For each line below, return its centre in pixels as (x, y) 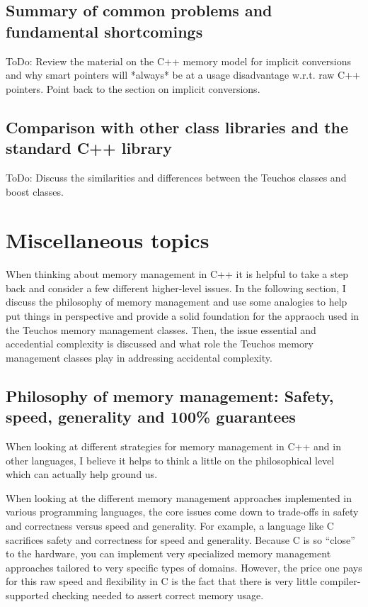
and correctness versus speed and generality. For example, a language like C (170, 525)
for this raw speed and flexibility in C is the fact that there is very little (161, 581)
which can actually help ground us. (82, 474)
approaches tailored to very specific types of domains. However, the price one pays (184, 567)
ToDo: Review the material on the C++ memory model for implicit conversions (178, 61)
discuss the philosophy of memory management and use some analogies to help (177, 302)
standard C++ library (89, 148)
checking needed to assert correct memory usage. (158, 595)
